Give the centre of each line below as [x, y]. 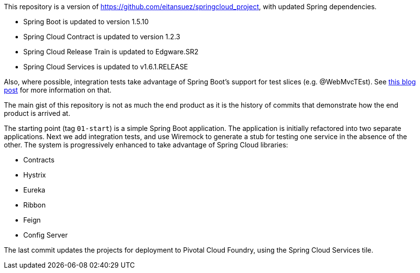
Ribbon [35, 205]
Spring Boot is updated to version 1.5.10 [86, 22]
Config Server [46, 235]
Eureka [34, 190]
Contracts [39, 160]
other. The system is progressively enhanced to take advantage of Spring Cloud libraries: [146, 145]
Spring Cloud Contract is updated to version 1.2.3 [102, 37]
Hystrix [35, 175]
